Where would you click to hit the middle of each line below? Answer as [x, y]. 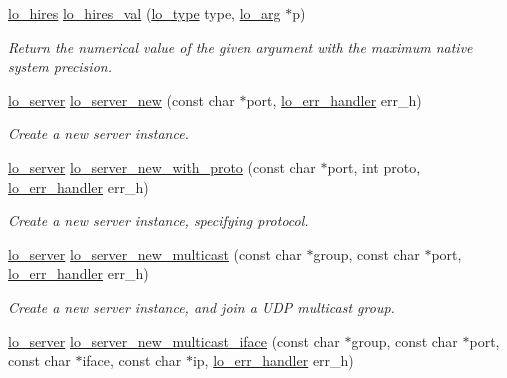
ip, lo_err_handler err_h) [273, 360]
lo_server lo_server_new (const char [121, 99]
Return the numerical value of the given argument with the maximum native [240, 46]
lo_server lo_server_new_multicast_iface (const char [174, 340]
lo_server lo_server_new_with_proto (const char [162, 166]
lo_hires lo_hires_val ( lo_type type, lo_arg [144, 13]
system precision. [60, 66]
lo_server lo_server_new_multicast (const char [155, 253]
